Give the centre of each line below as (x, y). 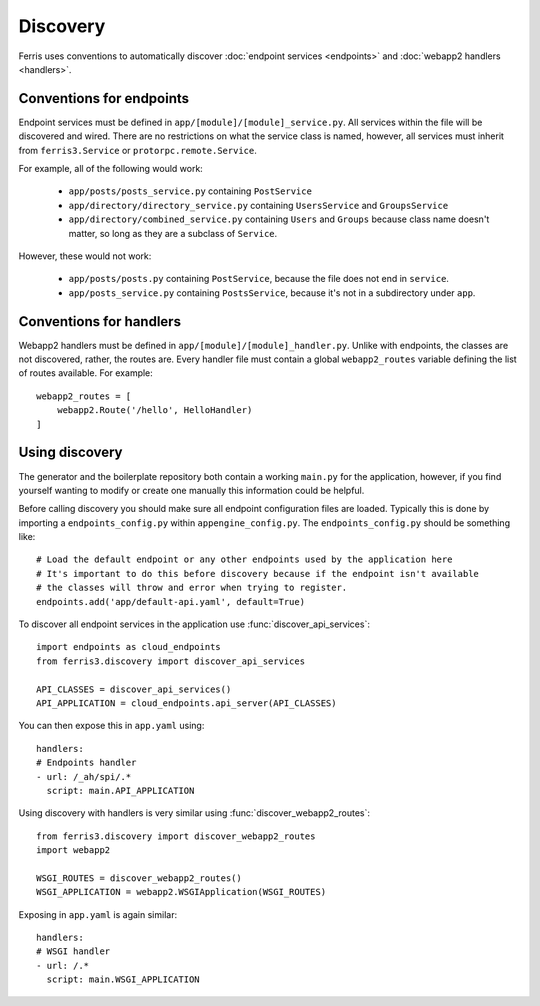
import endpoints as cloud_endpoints (129, 647)
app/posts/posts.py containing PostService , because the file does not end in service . (259, 279)
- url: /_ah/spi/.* (84, 776)
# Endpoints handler (86, 763)
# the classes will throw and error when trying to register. (192, 588)
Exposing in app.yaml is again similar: (98, 914)
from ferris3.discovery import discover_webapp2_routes (176, 836)
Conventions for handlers (100, 321)
